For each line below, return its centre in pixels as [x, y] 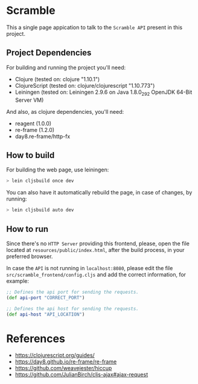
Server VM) [29, 100]
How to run [27, 229]
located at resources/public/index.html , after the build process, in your [96, 250]
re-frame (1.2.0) [35, 130]
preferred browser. [30, 256]
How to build [30, 155]
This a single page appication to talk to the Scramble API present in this [94, 27]
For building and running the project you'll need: [66, 67]
